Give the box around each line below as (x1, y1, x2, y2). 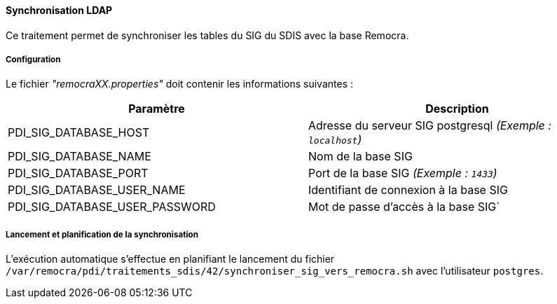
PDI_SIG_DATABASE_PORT (8, 166, 149, 181)
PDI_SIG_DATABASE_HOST (8, 125, 150, 140)
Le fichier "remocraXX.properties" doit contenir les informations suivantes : (6, 78, 354, 90)
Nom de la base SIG (308, 149, 413, 164)
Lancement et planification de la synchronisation (6, 229, 198, 240)
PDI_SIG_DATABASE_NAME (8, 149, 151, 164)
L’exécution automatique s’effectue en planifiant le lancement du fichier (6, 253, 335, 265)
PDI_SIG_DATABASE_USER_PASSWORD (8, 200, 216, 214)
